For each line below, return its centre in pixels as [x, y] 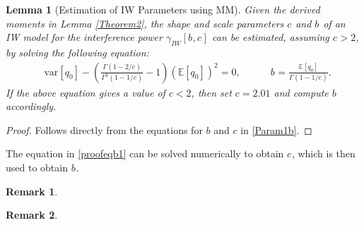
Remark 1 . [32, 191]
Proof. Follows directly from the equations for [104, 129]
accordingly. [31, 106]
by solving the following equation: [77, 52]
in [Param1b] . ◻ [276, 129]
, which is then [323, 153]
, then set [211, 92]
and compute [301, 92]
